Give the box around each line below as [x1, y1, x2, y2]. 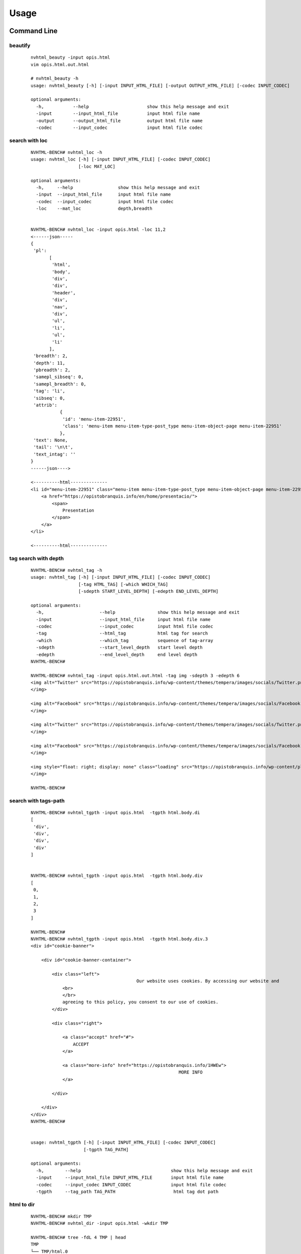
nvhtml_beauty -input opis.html [31, 55, 110, 60]
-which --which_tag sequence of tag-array [36, 638, 213, 643]
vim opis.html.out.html [31, 62, 89, 67]
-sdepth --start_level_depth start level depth [36, 645, 203, 651]
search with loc [9, 137, 48, 144]
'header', [52, 290, 76, 295]
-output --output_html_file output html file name [36, 118, 203, 123]
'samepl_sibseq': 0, [33, 374, 84, 380]
